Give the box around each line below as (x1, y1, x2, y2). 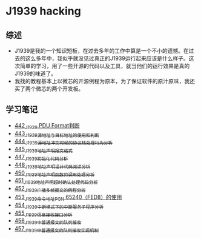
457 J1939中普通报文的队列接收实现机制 (14, 225, 99, 234)
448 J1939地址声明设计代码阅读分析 (14, 161, 91, 170)
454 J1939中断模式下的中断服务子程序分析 (14, 201, 104, 210)
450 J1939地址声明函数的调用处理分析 (14, 169, 95, 178)
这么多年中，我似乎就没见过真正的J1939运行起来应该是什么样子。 (25, 55, 189, 62)
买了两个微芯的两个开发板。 (14, 85, 84, 92)
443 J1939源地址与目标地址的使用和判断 (14, 129, 99, 138)
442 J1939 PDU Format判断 (14, 121, 80, 130)
